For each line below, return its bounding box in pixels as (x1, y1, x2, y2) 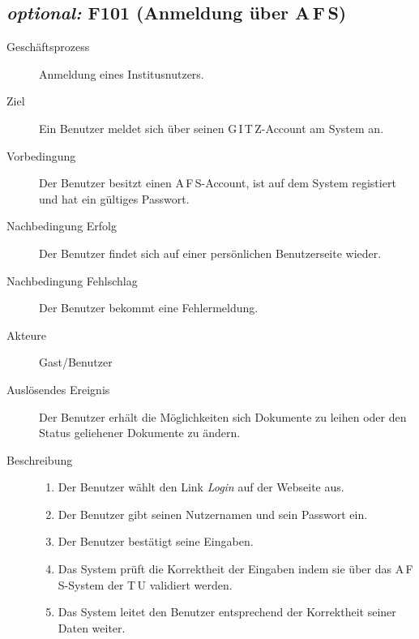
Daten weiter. (58, 619, 126, 636)
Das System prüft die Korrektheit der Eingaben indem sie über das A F (58, 560, 413, 577)
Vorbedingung (6, 147, 76, 164)
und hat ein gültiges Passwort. (39, 190, 190, 207)
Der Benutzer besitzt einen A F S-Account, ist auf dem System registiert (39, 174, 396, 191)
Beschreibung (6, 451, 73, 468)
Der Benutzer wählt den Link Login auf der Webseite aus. (58, 478, 344, 495)
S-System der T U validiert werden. (58, 576, 233, 593)
